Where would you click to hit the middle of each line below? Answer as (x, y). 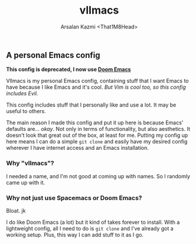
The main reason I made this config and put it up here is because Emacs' (95, 123)
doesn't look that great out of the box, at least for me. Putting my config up (97, 135)
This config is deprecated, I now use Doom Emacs (68, 69)
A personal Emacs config (53, 55)
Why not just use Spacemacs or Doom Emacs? (74, 198)
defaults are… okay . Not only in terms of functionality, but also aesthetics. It (98, 129)
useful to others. (26, 111)
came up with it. (26, 182)
